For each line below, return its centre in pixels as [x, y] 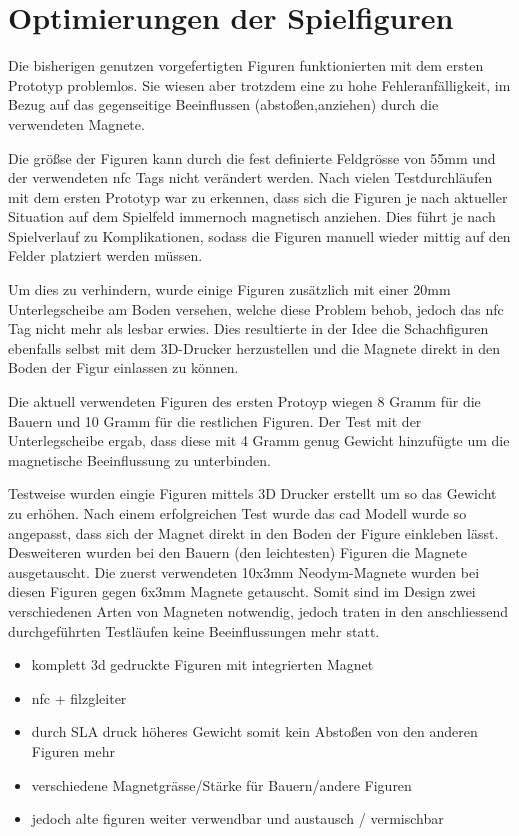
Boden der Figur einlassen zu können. [123, 367]
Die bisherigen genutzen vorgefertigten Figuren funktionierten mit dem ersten [246, 65]
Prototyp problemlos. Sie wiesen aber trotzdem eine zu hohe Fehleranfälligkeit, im [259, 84]
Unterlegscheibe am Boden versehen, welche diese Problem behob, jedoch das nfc [256, 308]
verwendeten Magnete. [76, 123]
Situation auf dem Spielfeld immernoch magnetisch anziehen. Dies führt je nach [252, 216]
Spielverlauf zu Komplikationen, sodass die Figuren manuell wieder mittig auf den [259, 235]
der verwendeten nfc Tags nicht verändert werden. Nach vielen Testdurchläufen [250, 177]
